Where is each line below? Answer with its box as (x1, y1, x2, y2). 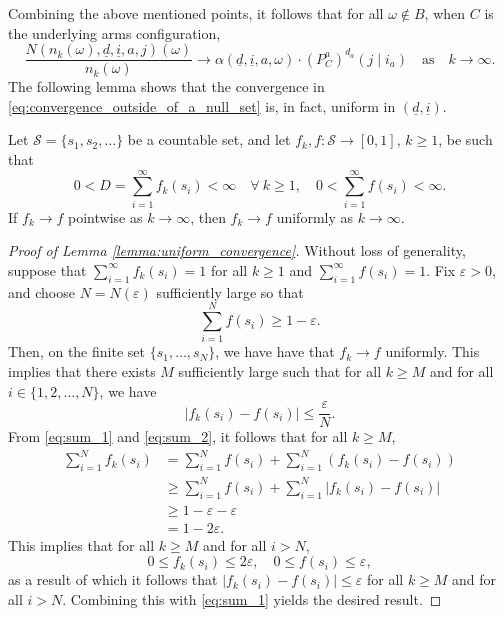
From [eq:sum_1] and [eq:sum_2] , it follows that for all (8, 426, 348, 447)
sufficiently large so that (156, 281, 304, 302)
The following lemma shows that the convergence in (8, 76, 325, 97)
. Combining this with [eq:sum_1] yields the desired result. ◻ (62, 588, 442, 609)
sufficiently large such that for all (178, 361, 382, 382)
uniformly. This (385, 341, 480, 362)
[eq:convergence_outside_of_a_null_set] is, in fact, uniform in (8, 95, 396, 116)
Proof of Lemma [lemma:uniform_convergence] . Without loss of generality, (8, 240, 466, 261)
